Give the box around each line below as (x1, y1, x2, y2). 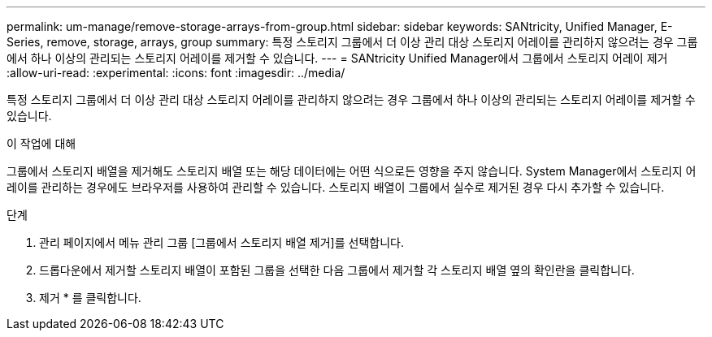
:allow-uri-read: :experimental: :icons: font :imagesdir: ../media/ (7, 66, 345, 80)
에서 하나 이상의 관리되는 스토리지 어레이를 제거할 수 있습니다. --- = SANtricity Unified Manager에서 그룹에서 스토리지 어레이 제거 (7, 51, 668, 65)
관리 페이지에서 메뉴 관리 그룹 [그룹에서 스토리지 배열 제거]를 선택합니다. (39, 235, 404, 249)
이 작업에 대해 (7, 136, 76, 150)
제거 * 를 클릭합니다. (39, 291, 141, 305)
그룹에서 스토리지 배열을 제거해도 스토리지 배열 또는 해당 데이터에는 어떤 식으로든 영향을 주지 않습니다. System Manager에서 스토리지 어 (7, 164, 697, 178)
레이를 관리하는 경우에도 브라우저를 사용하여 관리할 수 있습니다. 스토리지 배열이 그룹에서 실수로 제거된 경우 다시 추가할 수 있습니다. (7, 180, 665, 194)
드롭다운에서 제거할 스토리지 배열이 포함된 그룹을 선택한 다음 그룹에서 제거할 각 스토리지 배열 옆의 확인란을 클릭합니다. (39, 263, 635, 277)
